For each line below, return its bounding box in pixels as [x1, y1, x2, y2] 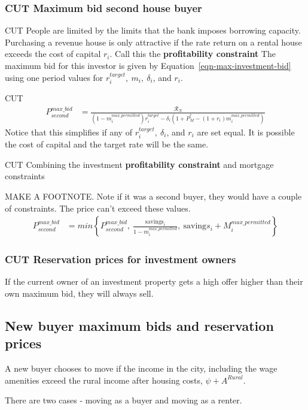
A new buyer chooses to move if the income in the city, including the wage [5, 362, 277, 375]
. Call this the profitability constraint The [109, 47, 276, 60]
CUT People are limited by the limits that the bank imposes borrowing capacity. [5, 24, 301, 37]
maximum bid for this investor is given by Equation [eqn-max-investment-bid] [5, 59, 291, 71]
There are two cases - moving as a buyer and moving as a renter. [5, 394, 242, 406]
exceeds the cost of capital [5, 47, 101, 60]
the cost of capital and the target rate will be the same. [5, 138, 209, 150]
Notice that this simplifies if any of [5, 125, 132, 138]
